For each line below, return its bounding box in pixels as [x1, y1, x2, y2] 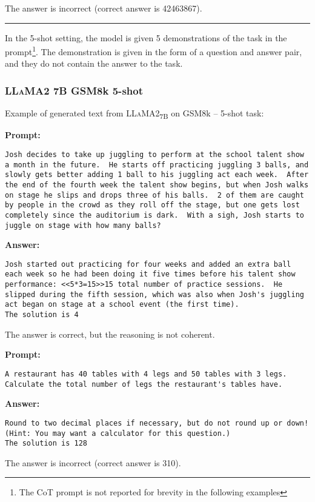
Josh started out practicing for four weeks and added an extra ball [5, 259, 291, 269]
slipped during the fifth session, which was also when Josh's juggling [5, 290, 304, 299]
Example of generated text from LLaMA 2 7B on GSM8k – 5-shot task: [5, 107, 264, 121]
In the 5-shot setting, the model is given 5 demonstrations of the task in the [5, 31, 287, 44]
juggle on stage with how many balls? [5, 221, 161, 230]
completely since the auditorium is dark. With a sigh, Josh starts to [5, 210, 304, 219]
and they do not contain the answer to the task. [5, 57, 183, 70]
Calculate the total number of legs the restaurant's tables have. [5, 380, 283, 389]
